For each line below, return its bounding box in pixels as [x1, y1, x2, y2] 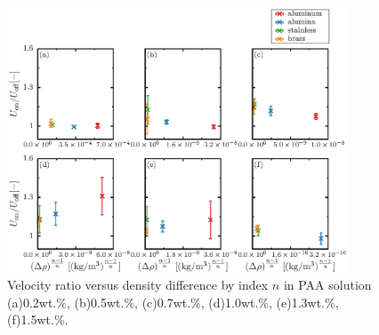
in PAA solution [283, 275, 372, 294]
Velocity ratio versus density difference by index [7, 275, 269, 294]
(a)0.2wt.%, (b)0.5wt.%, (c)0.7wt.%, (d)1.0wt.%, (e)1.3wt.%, [7, 292, 339, 311]
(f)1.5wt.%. [7, 310, 69, 329]
